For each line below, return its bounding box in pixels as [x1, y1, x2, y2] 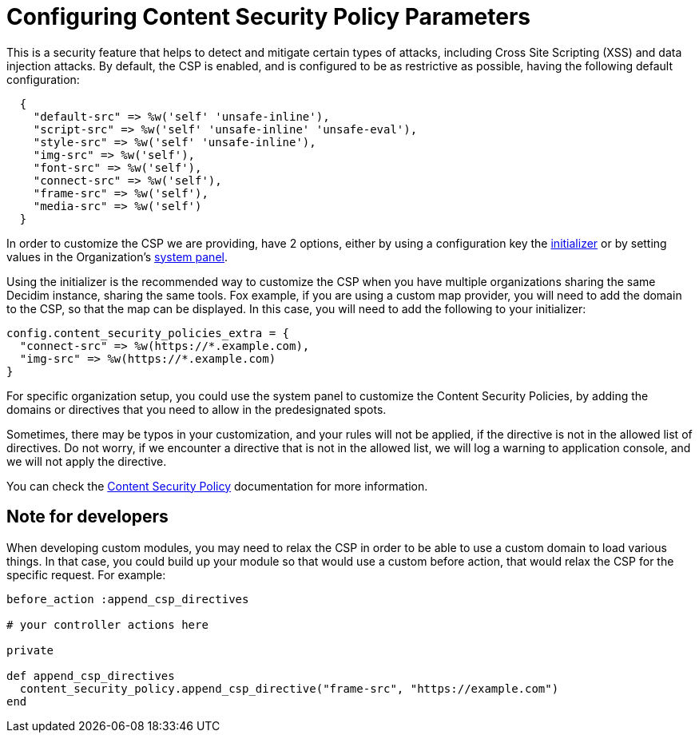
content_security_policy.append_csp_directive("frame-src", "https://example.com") [19, 681, 559, 695]
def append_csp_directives [6, 669, 175, 682]
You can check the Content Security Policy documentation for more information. [6, 479, 428, 493]
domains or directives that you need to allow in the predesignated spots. [6, 402, 387, 416]
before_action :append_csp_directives [6, 592, 249, 606]
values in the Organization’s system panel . [6, 249, 228, 264]
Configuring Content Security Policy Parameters [6, 3, 530, 30]
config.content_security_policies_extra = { [6, 326, 290, 340]
